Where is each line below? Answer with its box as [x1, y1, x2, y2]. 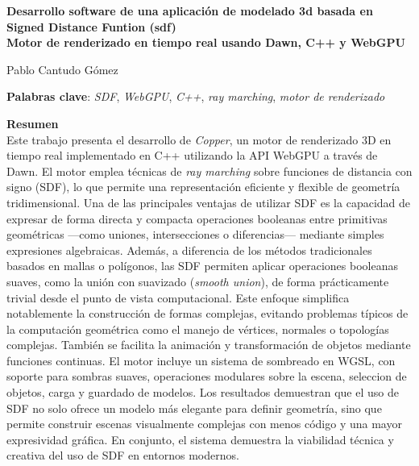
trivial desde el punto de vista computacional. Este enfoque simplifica [6, 289, 350, 306]
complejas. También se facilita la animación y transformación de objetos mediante [6, 336, 411, 353]
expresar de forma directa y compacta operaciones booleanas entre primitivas [6, 210, 388, 227]
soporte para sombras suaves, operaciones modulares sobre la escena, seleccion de [6, 368, 407, 385]
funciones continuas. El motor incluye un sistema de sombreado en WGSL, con [6, 352, 396, 368]
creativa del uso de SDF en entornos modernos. [6, 447, 239, 464]
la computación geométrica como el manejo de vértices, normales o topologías [6, 320, 389, 337]
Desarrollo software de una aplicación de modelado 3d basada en [6, 2, 373, 19]
